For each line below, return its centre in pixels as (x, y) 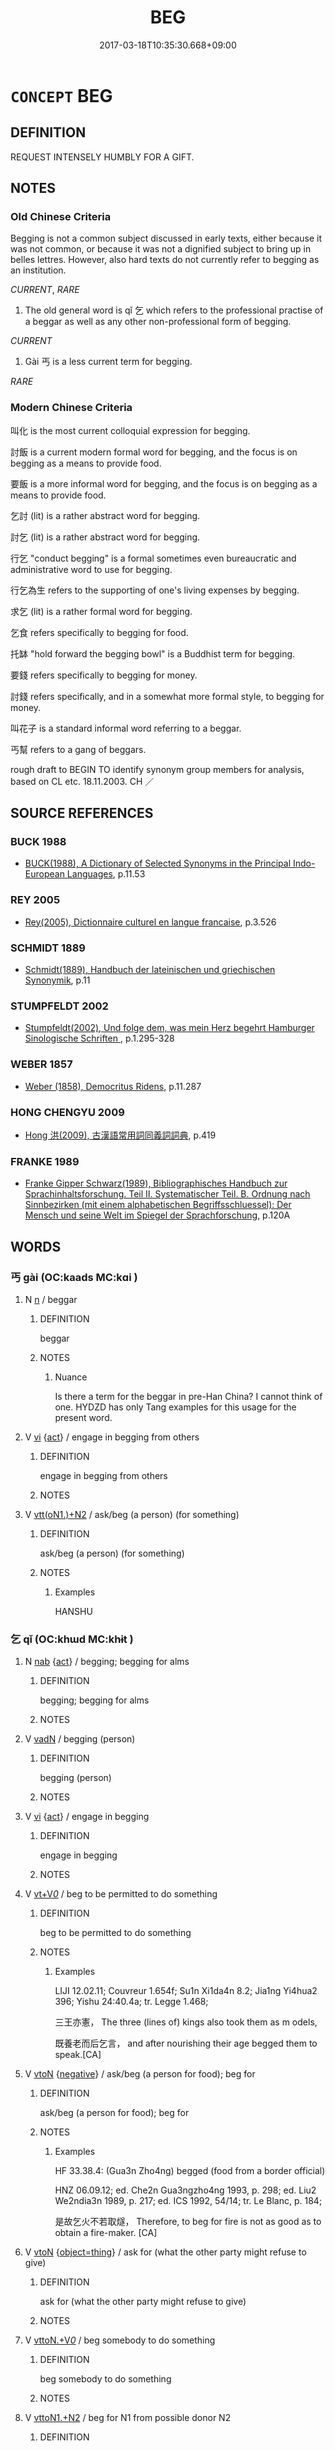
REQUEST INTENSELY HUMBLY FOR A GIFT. (102, 157)
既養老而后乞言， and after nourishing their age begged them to (186, 2043)
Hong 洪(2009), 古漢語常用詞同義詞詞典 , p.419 (120, 1135)
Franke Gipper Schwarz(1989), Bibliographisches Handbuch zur (156, 1183)
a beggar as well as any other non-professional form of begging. (158, 322)
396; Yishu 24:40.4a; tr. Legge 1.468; (131, 2002)
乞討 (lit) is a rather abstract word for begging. (105, 515)
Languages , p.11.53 (106, 874)
